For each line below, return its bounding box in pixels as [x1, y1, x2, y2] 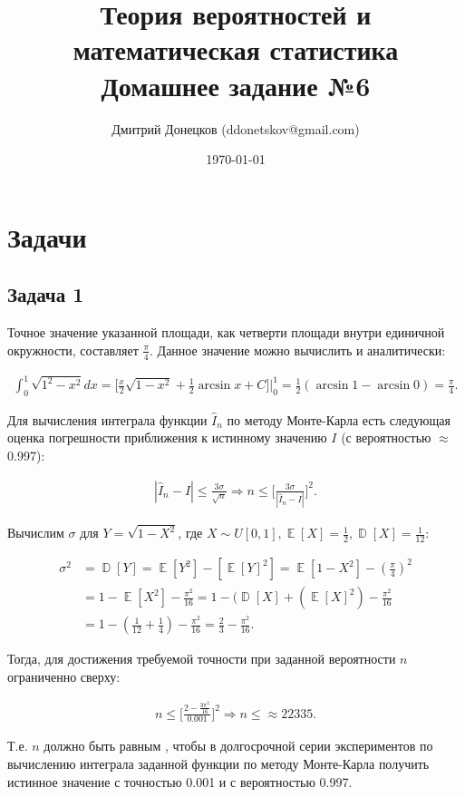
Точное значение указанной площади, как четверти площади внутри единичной [7, 323, 445, 342]
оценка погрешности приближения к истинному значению [7, 428, 327, 447]
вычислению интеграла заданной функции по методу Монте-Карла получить [7, 753, 430, 773]
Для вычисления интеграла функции [7, 410, 208, 429]
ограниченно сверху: [7, 666, 121, 685]
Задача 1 [7, 280, 84, 308]
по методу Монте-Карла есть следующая [227, 410, 450, 429]
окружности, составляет [7, 340, 139, 359]
